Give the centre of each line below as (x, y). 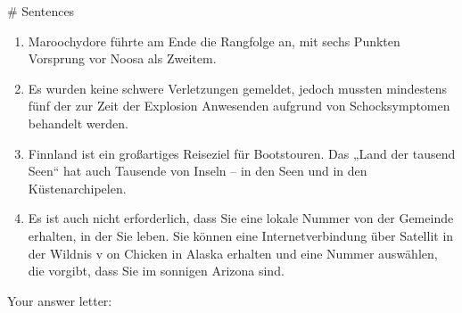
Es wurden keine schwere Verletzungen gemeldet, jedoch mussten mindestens (238, 88)
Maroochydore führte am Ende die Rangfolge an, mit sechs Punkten (214, 41)
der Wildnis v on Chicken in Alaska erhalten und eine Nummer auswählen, (233, 253)
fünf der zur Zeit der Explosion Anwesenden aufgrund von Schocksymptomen (239, 106)
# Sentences (41, 11)
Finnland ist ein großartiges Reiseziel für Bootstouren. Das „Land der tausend (242, 153)
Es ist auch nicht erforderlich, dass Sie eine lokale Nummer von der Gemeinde (241, 218)
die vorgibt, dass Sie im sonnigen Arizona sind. (156, 271)
